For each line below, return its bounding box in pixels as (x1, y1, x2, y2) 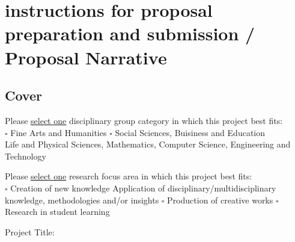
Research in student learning (5, 205, 110, 218)
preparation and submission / (5, 21, 255, 46)
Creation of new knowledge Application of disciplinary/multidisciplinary (10, 181, 276, 194)
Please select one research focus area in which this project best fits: (5, 170, 252, 182)
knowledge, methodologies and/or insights (5, 193, 159, 206)
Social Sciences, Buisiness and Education (115, 126, 266, 138)
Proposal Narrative (5, 45, 167, 69)
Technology (5, 149, 46, 162)
